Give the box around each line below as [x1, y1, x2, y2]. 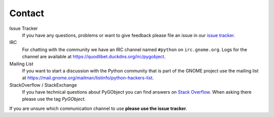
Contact [9, 8, 44, 19]
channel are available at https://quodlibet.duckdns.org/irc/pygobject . [22, 54, 166, 60]
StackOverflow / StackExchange [9, 82, 77, 88]
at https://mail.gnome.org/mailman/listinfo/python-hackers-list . [22, 75, 154, 81]
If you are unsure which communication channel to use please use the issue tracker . [9, 105, 188, 111]
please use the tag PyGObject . [22, 96, 86, 102]
